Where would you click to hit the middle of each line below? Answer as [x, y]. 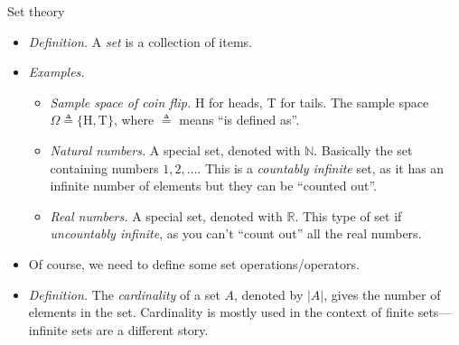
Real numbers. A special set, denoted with [166, 215]
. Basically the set [363, 149]
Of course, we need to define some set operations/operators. [194, 263]
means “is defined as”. [239, 120]
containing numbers [104, 168]
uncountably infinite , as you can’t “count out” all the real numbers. [236, 233]
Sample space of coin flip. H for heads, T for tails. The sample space [239, 102]
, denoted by [269, 294]
